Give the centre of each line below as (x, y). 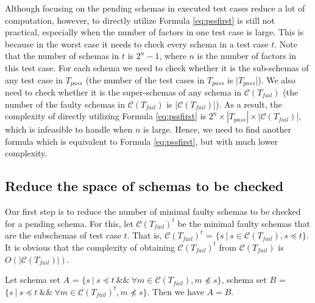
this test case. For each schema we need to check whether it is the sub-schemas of (157, 67)
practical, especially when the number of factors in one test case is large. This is (154, 32)
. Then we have (175, 291)
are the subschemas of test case (63, 235)
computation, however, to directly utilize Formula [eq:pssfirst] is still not (140, 20)
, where (173, 56)
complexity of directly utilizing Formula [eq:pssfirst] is (106, 116)
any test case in (34, 79)
